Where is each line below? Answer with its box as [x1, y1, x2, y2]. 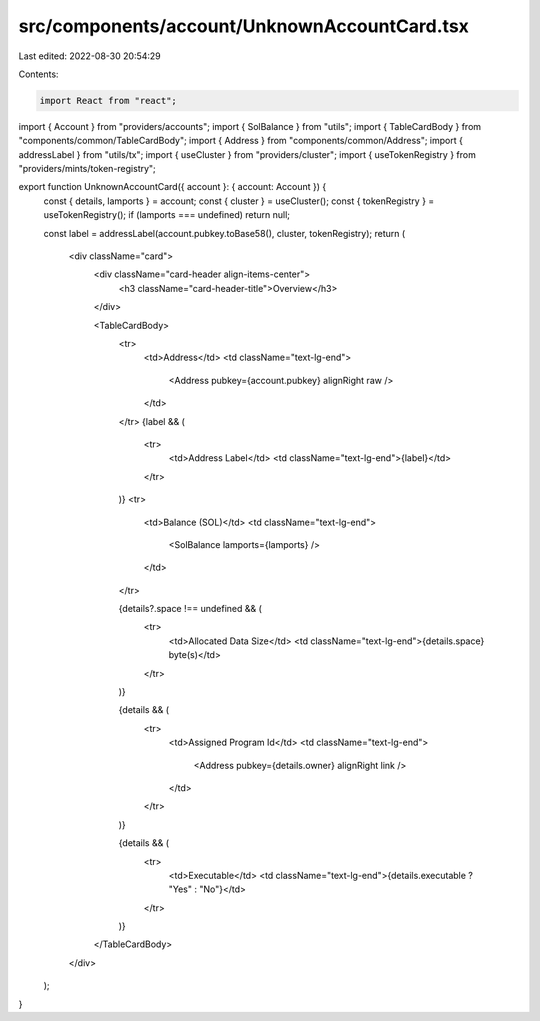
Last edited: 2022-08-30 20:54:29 [18, 50, 162, 62]
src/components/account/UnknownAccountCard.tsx [18, 15, 470, 37]
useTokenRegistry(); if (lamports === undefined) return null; [43, 209, 290, 221]
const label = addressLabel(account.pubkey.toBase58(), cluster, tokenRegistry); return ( [43, 227, 406, 239]
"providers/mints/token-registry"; [18, 163, 157, 175]
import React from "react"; [39, 95, 177, 106]
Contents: [18, 68, 59, 80]
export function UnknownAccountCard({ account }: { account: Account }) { [18, 181, 327, 193]
